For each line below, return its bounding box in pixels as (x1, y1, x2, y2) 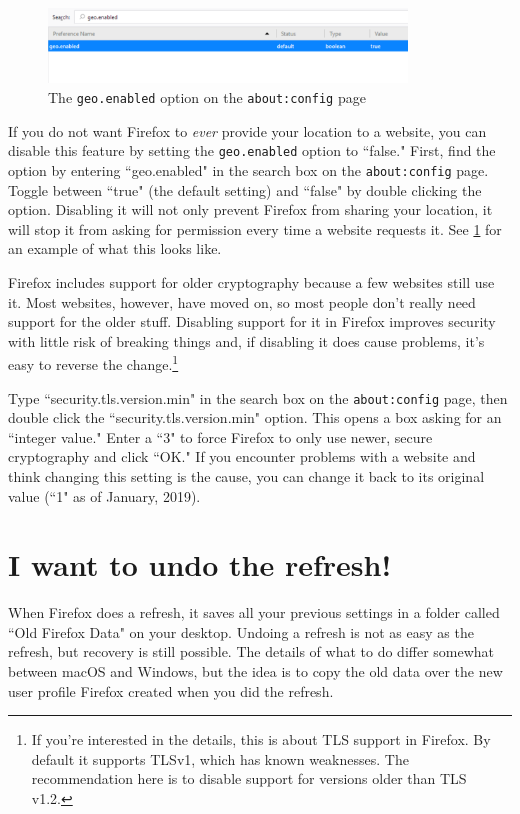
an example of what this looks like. (8, 238, 222, 259)
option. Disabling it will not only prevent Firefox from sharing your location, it (8, 199, 493, 220)
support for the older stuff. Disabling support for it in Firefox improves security (8, 311, 496, 332)
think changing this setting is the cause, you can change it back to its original (8, 465, 485, 486)
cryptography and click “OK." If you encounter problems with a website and (8, 446, 476, 467)
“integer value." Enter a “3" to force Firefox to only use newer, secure (8, 426, 433, 447)
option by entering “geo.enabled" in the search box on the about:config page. (8, 159, 489, 180)
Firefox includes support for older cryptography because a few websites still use (8, 271, 495, 292)
